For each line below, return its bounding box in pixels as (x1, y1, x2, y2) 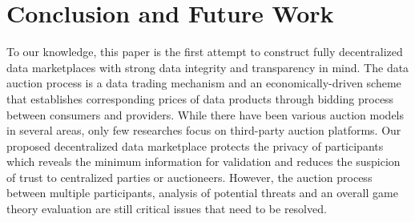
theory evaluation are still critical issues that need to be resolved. (6, 200, 327, 217)
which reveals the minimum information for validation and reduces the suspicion (6, 153, 401, 170)
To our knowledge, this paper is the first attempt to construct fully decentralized (6, 43, 403, 60)
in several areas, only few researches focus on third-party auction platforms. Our (6, 122, 401, 139)
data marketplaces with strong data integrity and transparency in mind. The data (6, 59, 409, 75)
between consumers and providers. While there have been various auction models (6, 106, 405, 123)
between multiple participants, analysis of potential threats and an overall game (6, 184, 398, 201)
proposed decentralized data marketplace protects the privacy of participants (6, 137, 384, 154)
